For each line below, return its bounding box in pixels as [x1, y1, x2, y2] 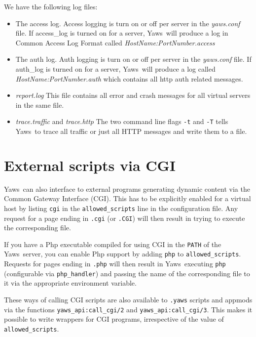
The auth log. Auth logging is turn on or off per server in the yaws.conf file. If [15, 54, 252, 64]
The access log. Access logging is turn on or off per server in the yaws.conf [15, 18, 240, 28]
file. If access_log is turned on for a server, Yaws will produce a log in [15, 28, 228, 38]
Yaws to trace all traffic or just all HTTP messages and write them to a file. [15, 126, 247, 136]
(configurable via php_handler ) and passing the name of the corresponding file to [4, 268, 250, 278]
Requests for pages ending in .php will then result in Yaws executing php [4, 258, 226, 269]
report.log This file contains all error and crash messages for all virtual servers [15, 90, 251, 100]
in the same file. [15, 99, 64, 110]
